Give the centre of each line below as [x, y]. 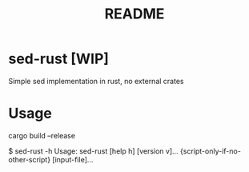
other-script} [29, 159]
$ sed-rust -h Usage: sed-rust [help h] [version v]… [93, 151]
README [135, 14]
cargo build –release [42, 135]
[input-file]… [72, 159]
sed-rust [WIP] [59, 59]
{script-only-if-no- [211, 151]
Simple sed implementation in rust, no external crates [96, 81]
